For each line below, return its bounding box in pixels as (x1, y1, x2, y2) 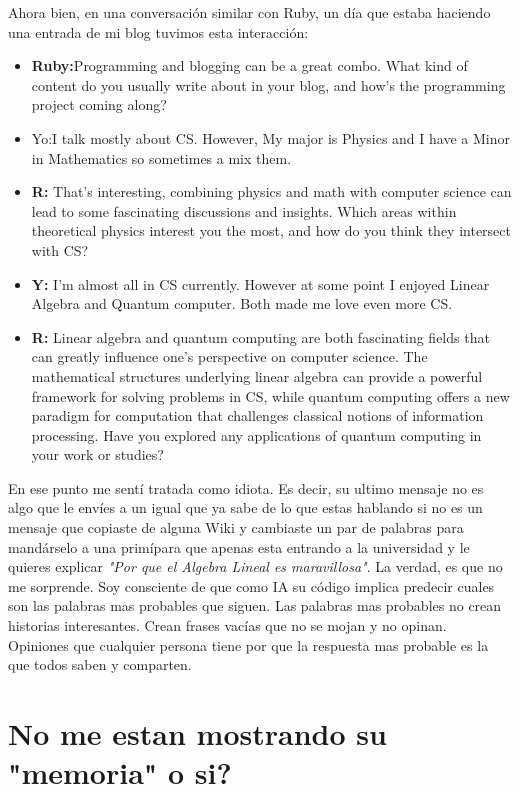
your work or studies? (31, 444, 164, 465)
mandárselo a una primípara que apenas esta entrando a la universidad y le (8, 536, 470, 557)
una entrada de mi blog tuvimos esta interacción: (8, 21, 309, 42)
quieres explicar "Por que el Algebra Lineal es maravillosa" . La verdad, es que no (8, 556, 503, 577)
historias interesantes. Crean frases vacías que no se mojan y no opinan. (8, 615, 447, 636)
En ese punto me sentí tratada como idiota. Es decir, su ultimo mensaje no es (8, 477, 484, 498)
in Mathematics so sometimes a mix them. (31, 147, 292, 168)
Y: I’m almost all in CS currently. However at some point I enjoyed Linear (31, 273, 490, 294)
